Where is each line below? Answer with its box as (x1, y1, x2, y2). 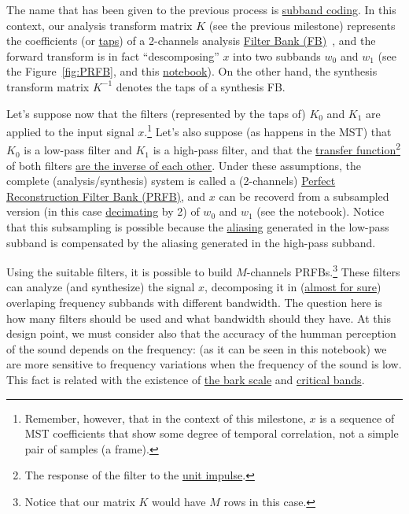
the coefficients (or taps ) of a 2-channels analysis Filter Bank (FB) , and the (6, 32, 376, 49)
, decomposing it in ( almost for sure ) (204, 279, 381, 295)
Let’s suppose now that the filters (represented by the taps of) (6, 105, 306, 121)
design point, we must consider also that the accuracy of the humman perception (6, 325, 396, 342)
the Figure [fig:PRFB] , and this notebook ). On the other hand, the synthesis (6, 63, 378, 80)
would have (152, 494, 206, 509)
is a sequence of (319, 409, 395, 426)
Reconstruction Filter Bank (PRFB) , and (6, 187, 206, 204)
